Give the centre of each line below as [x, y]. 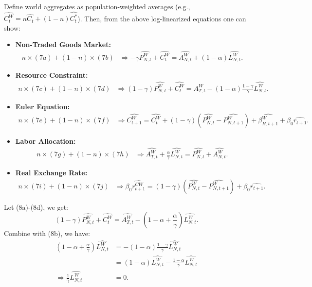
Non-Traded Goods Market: [63, 44]
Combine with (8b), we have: [47, 233]
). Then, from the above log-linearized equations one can [162, 18]
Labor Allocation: [46, 141]
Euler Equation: [43, 107]
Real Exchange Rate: [51, 173]
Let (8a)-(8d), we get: [36, 207]
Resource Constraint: [52, 75]
